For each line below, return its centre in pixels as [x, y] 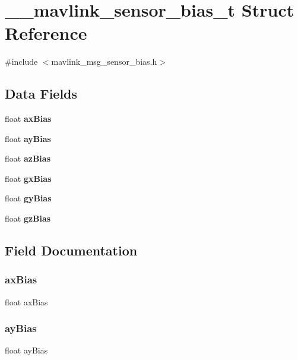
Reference [46, 33]
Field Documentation [71, 250]
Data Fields [41, 94]
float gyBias [28, 198]
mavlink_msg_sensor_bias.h [104, 61]
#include [21, 61]
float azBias [28, 158]
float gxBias [28, 178]
